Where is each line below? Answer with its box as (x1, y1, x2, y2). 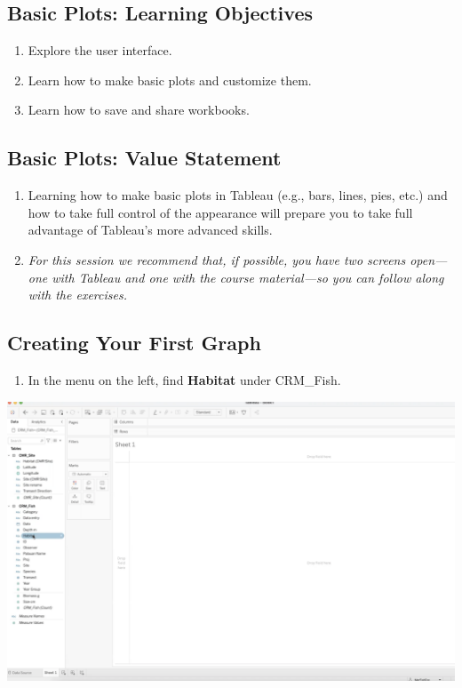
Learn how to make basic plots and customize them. (28, 70, 312, 89)
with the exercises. (28, 285, 127, 304)
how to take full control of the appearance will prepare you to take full (28, 203, 413, 221)
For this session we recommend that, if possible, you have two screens (28, 250, 406, 268)
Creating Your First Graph (7, 329, 261, 356)
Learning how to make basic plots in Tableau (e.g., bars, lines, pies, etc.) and (28, 186, 448, 204)
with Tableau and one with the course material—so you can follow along (52, 268, 444, 286)
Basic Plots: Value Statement (7, 144, 282, 172)
